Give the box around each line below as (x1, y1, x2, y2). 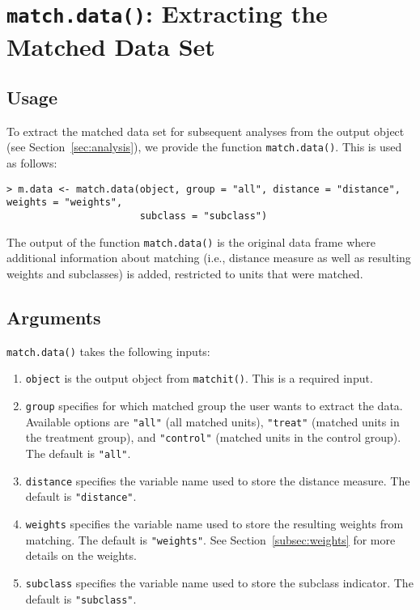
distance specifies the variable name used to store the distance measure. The (25, 472, 410, 489)
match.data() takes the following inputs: (6, 342, 210, 359)
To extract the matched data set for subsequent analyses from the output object (6, 122, 405, 139)
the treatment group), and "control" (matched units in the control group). (25, 429, 401, 446)
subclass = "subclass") (139, 210, 268, 222)
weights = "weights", (6, 197, 123, 209)
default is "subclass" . (25, 590, 137, 607)
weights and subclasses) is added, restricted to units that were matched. (6, 265, 363, 282)
